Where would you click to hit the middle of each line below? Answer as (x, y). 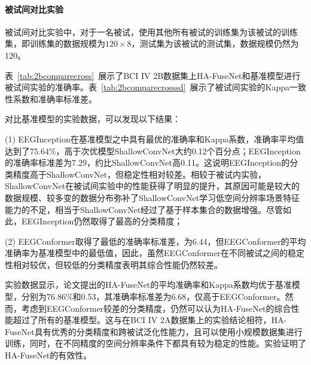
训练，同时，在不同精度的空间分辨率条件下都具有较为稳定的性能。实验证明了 (155, 343)
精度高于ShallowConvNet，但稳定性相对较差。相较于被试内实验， (140, 174)
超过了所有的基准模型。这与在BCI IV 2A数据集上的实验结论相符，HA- (150, 320)
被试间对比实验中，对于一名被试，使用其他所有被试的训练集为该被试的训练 (151, 31)
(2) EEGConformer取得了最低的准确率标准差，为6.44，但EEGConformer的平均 (155, 241)
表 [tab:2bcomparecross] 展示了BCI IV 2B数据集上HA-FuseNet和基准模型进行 (153, 75)
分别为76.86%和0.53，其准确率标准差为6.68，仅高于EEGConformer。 (153, 296)
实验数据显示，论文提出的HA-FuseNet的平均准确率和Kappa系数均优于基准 (148, 285)
